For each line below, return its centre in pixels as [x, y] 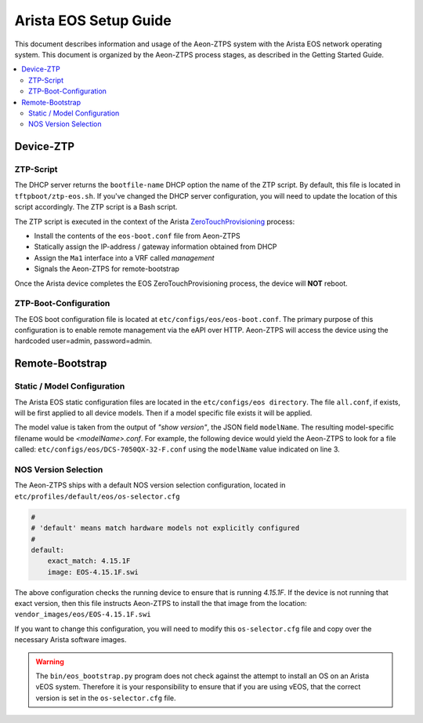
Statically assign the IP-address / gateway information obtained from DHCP [155, 246]
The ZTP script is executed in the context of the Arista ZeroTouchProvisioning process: [155, 221]
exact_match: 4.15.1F [89, 561]
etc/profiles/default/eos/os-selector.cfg [97, 496]
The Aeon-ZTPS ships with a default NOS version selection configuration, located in [150, 485]
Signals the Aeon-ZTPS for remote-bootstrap [107, 269]
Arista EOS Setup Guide [93, 20]
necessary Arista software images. [70, 640]
